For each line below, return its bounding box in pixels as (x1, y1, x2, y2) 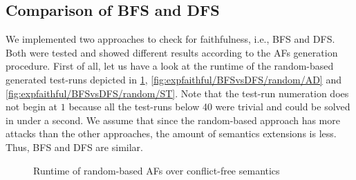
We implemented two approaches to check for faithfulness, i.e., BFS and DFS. (6, 32, 335, 46)
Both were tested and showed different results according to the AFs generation (6, 45, 338, 59)
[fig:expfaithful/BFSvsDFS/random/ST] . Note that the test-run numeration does (6, 86, 349, 100)
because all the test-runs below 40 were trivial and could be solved (68, 99, 350, 114)
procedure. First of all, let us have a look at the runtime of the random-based (6, 59, 334, 73)
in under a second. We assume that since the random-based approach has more (6, 112, 340, 127)
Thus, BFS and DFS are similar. (6, 139, 143, 154)
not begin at (6, 99, 58, 114)
